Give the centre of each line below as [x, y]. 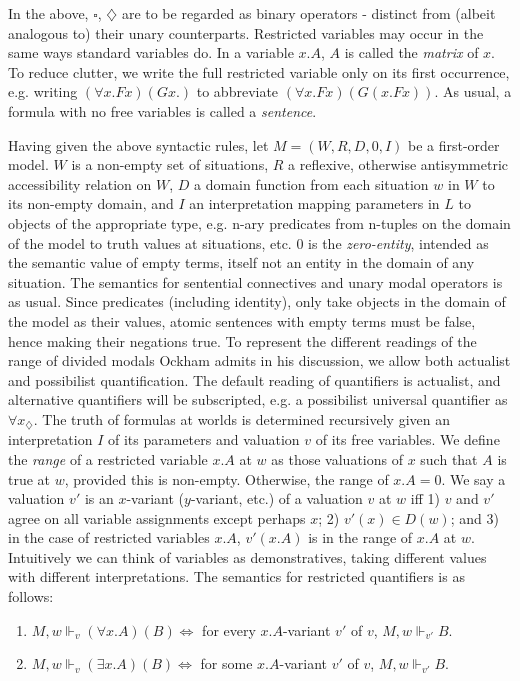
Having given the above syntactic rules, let [138, 144]
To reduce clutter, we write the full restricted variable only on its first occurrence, [259, 71]
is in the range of [360, 537]
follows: [31, 596]
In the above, [48, 13]
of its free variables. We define [407, 439]
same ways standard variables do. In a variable [151, 52]
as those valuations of [337, 458]
